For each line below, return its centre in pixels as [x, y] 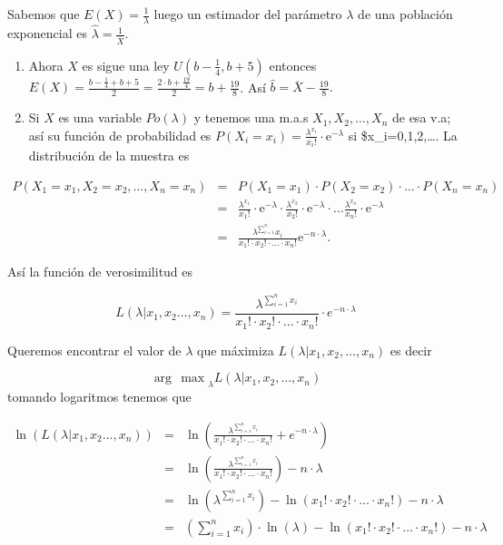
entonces [293, 65]
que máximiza [236, 350]
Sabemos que [44, 14]
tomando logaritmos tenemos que [99, 396]
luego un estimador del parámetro [248, 14]
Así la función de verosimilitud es [100, 272]
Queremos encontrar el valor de [94, 350]
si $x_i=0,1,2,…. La [403, 135]
